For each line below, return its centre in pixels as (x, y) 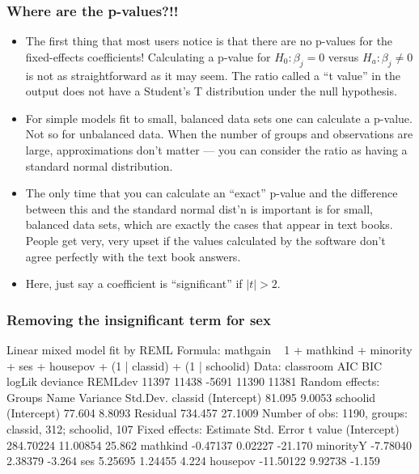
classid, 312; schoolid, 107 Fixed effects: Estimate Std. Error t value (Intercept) (203, 428)
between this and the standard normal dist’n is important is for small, (199, 208)
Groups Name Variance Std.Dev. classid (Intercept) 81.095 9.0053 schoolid (191, 397)
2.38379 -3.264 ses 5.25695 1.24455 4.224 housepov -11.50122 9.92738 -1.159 (193, 461)
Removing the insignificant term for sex (139, 319)
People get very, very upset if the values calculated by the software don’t (205, 240)
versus (343, 56)
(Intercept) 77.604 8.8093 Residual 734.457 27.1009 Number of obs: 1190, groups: (207, 413)
